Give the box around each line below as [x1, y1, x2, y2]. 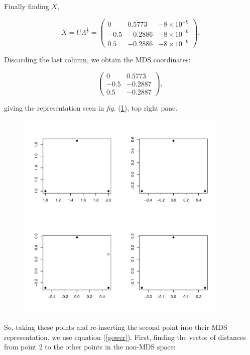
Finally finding [4, 1, 49, 11]
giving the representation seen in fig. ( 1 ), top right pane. [4, 103, 178, 113]
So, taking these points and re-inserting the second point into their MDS [4, 322, 227, 332]
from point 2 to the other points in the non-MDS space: [4, 341, 176, 352]
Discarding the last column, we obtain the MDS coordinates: [4, 54, 191, 65]
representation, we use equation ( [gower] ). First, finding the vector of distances [4, 331, 246, 342]
